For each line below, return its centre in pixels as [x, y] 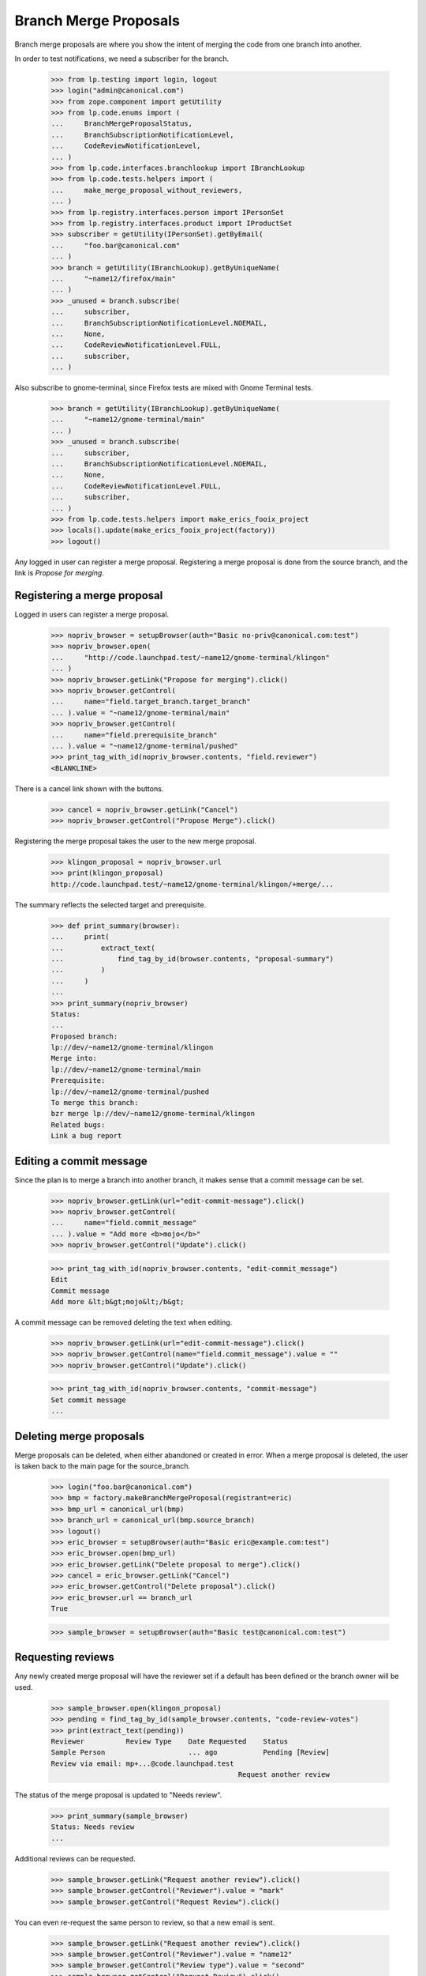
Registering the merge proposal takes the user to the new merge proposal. [135, 841]
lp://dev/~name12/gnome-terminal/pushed [130, 1092]
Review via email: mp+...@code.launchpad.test [142, 1763]
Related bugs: [78, 1125]
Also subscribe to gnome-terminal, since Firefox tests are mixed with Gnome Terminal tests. [164, 388]
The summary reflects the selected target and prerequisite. [110, 904]
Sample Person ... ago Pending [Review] [191, 1752]
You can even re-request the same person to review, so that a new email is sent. [145, 1922]
